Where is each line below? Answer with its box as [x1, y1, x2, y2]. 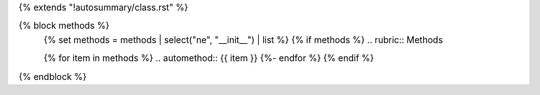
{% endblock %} [18, 70, 87, 82]
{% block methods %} [18, 20, 110, 32]
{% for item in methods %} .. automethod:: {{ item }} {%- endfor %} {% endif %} [43, 52, 375, 64]
